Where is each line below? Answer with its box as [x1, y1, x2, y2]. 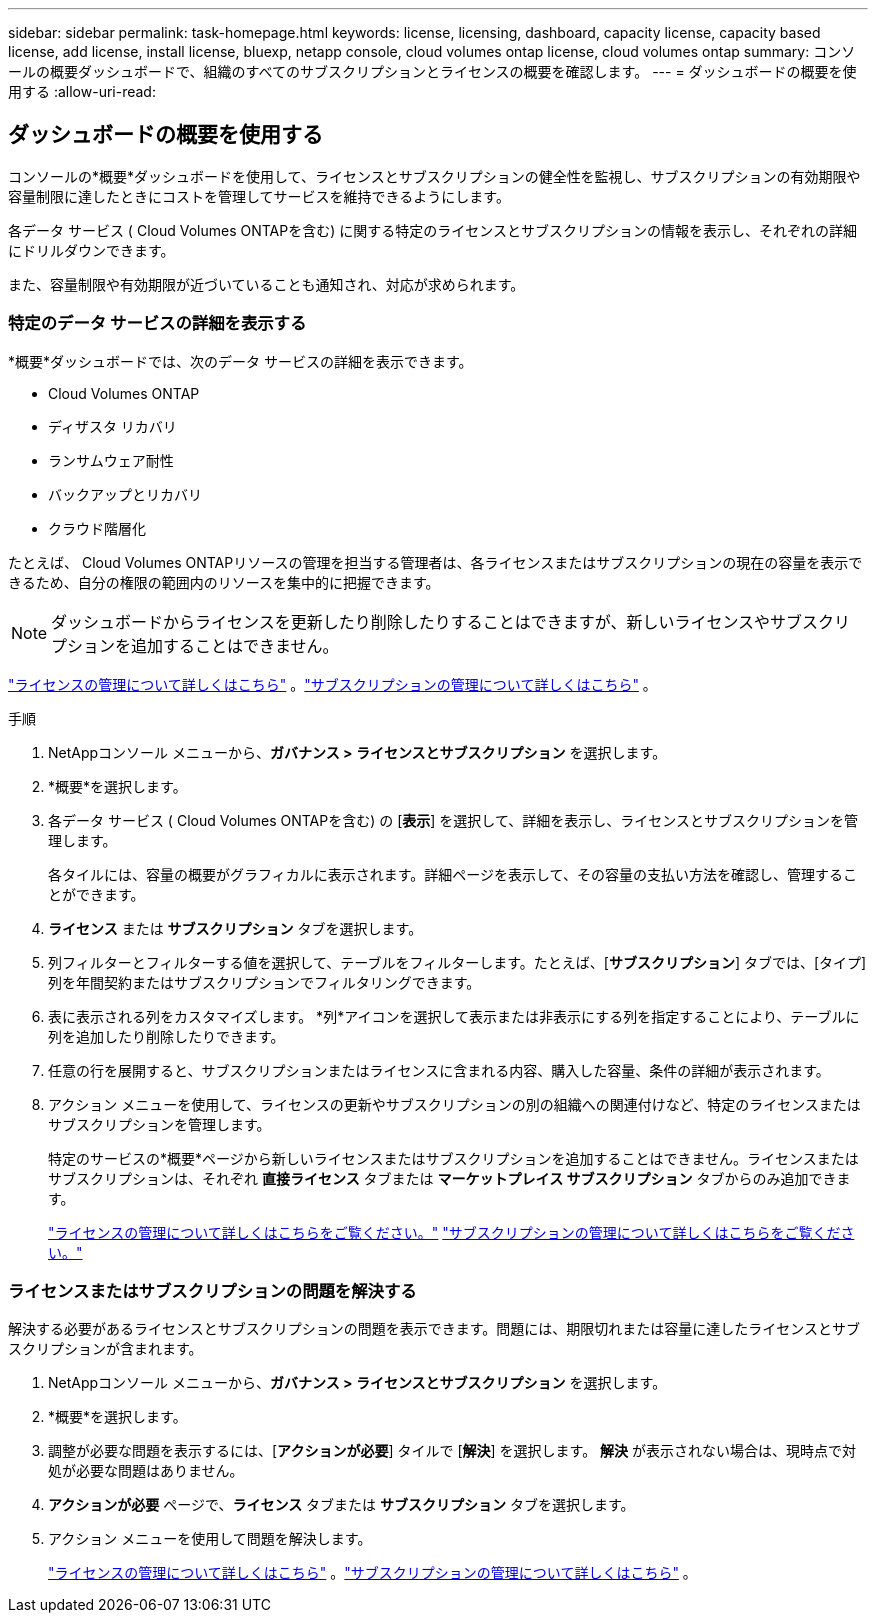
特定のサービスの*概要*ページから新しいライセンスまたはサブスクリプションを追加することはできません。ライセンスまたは [48, 1149, 859, 1167]
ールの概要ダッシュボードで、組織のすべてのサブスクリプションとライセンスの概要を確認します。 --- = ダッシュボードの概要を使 [8, 63, 857, 80]
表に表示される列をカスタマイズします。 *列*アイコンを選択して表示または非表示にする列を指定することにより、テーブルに [48, 1007, 860, 1025]
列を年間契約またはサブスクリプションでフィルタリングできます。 [48, 973, 481, 991]
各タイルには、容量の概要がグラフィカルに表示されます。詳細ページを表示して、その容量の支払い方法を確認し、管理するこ [48, 865, 857, 883]
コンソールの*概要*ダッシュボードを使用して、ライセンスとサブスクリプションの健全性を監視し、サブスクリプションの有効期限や [8, 167, 861, 185]
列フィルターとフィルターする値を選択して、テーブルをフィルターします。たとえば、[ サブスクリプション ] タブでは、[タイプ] [48, 953, 867, 971]
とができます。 [48, 885, 145, 903]
